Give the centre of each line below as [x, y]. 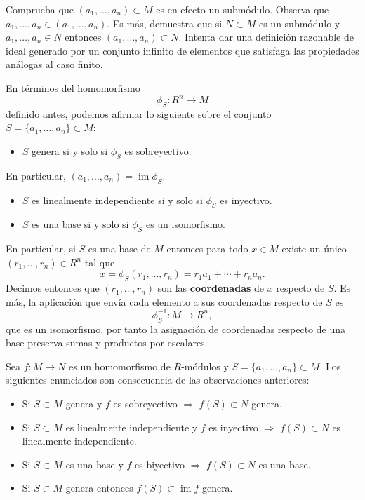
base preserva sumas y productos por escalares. [107, 343]
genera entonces [99, 488]
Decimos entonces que [53, 288]
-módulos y [205, 366]
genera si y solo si [70, 151]
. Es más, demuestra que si [165, 23]
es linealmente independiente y [132, 427]
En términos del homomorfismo [73, 87]
